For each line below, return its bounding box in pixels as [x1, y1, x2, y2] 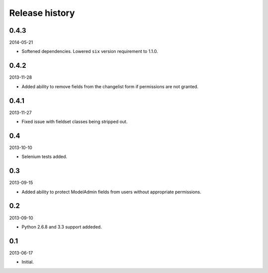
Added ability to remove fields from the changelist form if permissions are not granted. [21, 83, 199, 89]
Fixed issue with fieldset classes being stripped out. [21, 119, 128, 125]
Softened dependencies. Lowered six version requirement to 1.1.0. [21, 49, 158, 55]
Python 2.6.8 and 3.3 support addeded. [21, 223, 102, 230]
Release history [9, 7, 75, 18]
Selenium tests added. [21, 154, 67, 160]
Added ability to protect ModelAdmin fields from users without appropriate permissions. [21, 189, 201, 195]
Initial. [21, 259, 34, 265]
